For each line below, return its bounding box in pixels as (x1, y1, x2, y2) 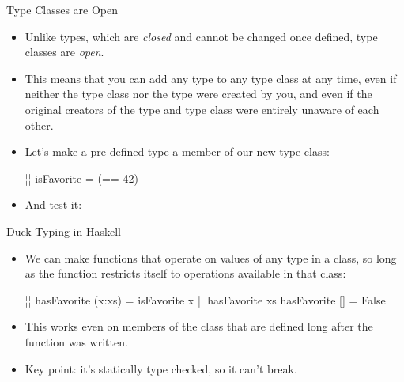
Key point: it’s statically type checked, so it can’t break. (25, 360, 297, 376)
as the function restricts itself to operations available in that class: (25, 265, 346, 282)
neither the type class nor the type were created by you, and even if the (25, 85, 372, 102)
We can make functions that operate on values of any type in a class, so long (25, 249, 397, 266)
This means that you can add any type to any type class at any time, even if (25, 70, 397, 86)
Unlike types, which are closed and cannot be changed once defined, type (25, 28, 378, 44)
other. (25, 116, 54, 133)
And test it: (25, 196, 82, 213)
